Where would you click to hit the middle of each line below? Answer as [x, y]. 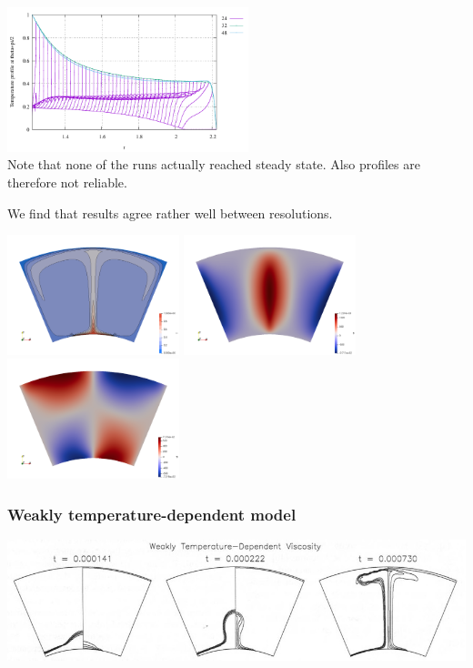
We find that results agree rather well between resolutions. [170, 213]
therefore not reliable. [67, 182]
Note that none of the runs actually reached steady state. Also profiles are [214, 164]
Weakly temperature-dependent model [152, 514]
